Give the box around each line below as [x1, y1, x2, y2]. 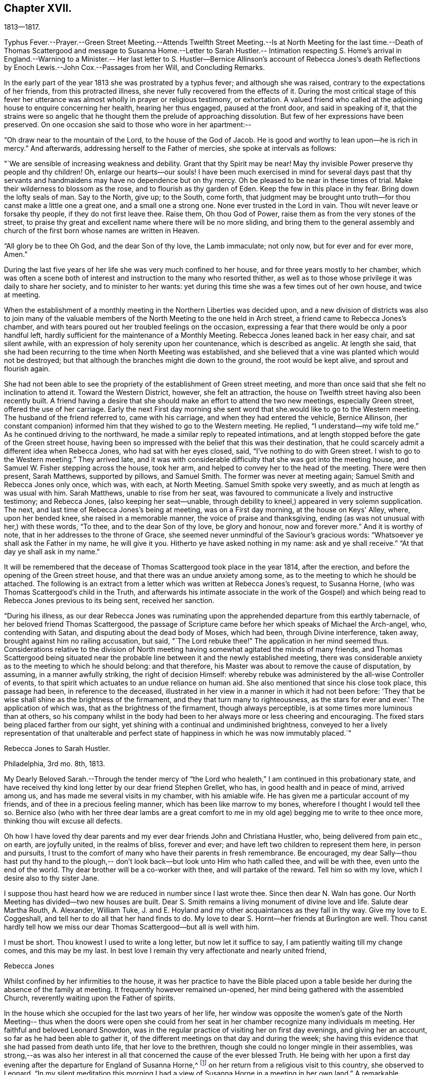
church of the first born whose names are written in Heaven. [4, 226, 200, 235]
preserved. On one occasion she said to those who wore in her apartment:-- [4, 120, 252, 129]
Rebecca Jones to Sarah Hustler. [4, 744, 110, 753]
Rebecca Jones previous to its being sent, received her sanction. [4, 596, 215, 605]
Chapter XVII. [4, 2, 72, 14]
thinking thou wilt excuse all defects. [4, 817, 122, 825]
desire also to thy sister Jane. [4, 874, 100, 883]
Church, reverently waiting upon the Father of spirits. [4, 994, 176, 1003]
